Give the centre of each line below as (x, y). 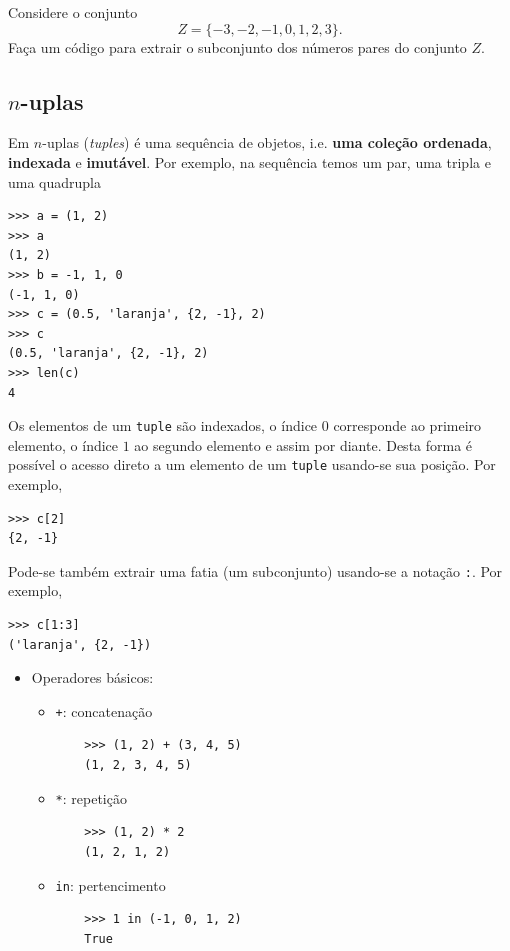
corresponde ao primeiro (407, 425)
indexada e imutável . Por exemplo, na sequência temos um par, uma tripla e (249, 161)
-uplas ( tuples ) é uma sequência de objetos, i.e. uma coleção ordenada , (267, 142)
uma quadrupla (55, 181)
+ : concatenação (104, 710)
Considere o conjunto (73, 12)
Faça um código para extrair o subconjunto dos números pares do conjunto (237, 46)
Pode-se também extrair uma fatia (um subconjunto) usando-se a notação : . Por (255, 570)
